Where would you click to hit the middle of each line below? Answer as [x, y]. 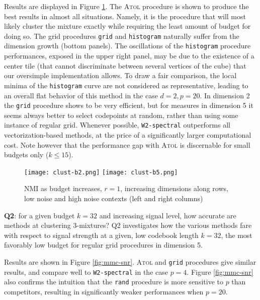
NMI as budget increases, [63, 188]
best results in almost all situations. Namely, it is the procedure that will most [125, 16]
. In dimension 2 [225, 95]
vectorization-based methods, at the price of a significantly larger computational [128, 135]
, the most [237, 235]
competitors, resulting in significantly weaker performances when [104, 291]
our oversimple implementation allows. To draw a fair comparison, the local [120, 75]
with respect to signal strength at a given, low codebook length [101, 235]
